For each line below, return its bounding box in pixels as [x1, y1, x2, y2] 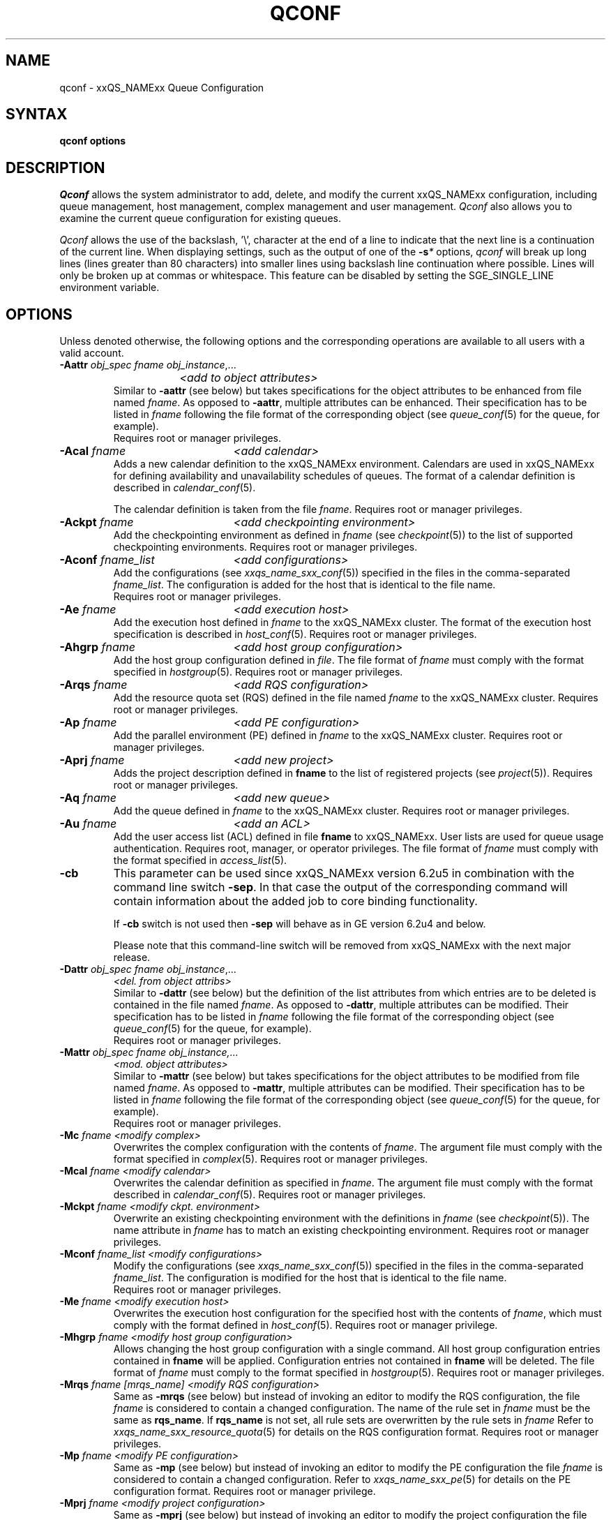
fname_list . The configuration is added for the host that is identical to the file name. [113, 579, 496, 591]
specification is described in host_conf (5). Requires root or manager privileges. [113, 628, 477, 641]
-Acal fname [59, 444, 126, 459]
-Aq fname [59, 791, 116, 805]
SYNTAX [6, 105, 68, 124]
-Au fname [59, 817, 117, 831]
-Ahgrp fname [59, 640, 136, 655]
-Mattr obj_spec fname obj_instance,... [59, 1046, 239, 1059]
